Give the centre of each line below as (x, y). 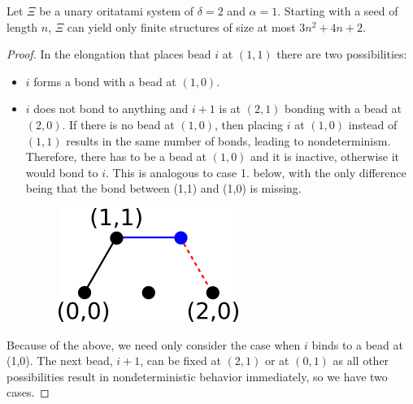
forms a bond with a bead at (105, 81)
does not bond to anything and (111, 109)
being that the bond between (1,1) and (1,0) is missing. (163, 188)
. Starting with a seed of (338, 11)
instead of (373, 124)
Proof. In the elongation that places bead (109, 54)
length (22, 26)
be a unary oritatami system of (117, 11)
